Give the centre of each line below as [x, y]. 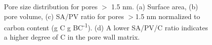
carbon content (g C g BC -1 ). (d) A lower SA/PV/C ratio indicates [106, 27]
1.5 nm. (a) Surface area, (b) [155, 6]
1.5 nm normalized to [168, 16]
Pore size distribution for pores [51, 6]
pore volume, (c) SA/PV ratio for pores [64, 16]
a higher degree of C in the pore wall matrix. [72, 37]
